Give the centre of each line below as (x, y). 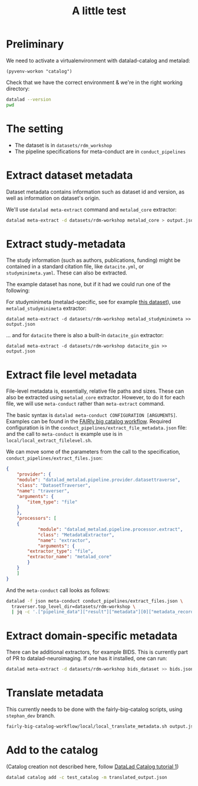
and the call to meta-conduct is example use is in (64, 434)
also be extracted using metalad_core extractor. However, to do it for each (95, 397)
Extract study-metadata (66, 244)
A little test (99, 11)
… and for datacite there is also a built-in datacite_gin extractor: (85, 335)
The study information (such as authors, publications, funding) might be (93, 260)
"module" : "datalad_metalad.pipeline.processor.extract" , (110, 529)
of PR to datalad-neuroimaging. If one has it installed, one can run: (87, 658)
